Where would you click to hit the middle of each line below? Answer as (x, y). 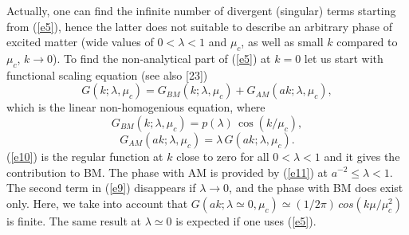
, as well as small (282, 42)
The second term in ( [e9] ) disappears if (101, 188)
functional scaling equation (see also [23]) (107, 74)
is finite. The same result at (74, 220)
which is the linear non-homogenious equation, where (136, 107)
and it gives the (362, 156)
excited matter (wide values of (80, 42)
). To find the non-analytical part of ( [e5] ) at (162, 58)
